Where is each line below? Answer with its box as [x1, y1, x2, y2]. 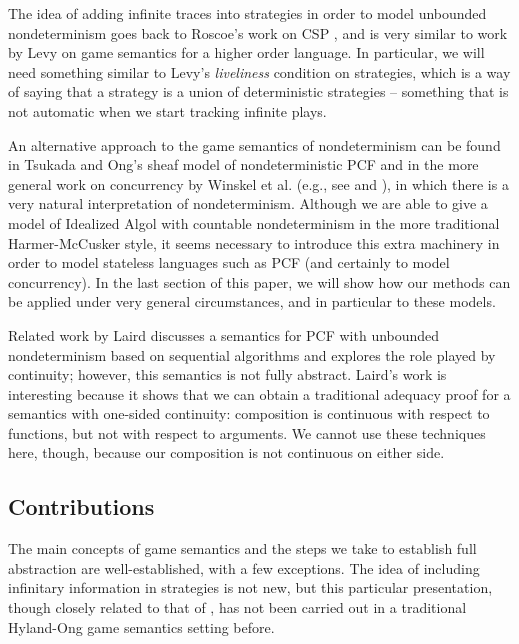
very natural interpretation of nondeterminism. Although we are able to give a [8, 193, 488, 214]
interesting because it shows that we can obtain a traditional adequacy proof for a [8, 383, 511, 404]
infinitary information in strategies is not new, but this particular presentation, [8, 577, 493, 598]
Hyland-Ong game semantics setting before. [8, 616, 275, 637]
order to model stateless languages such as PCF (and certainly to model [8, 252, 450, 273]
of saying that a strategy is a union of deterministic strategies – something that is [8, 81, 509, 102]
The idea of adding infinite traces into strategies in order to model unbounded [8, 3, 487, 23]
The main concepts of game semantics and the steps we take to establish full [8, 538, 477, 559]
